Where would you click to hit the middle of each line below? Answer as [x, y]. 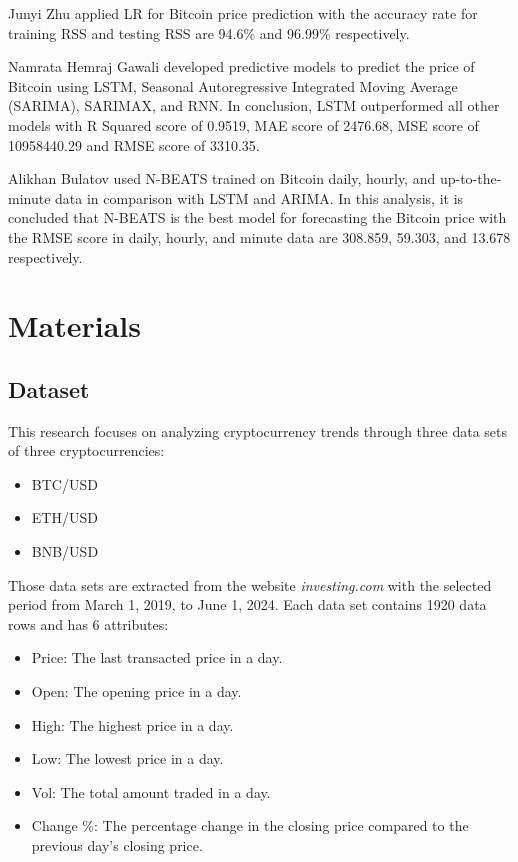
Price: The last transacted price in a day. [157, 657]
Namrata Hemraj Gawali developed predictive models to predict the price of [241, 66]
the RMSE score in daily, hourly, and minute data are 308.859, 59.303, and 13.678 [259, 236]
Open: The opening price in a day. [136, 691]
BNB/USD [65, 551]
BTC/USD [64, 483]
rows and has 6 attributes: [88, 623]
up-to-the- [470, 178]
